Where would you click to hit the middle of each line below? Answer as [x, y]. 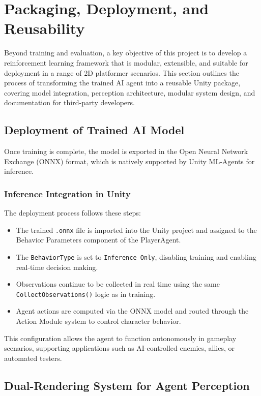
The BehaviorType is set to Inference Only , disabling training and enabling [136, 256]
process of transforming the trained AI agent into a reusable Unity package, [122, 83]
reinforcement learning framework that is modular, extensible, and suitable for [126, 62]
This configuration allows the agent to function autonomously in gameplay [120, 338]
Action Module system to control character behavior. [98, 321]
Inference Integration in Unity [67, 193]
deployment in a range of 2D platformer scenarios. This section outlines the [122, 72]
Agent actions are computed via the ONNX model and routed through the [132, 311]
